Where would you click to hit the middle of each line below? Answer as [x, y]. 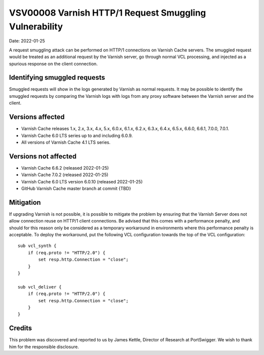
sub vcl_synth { [37, 246]
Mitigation [25, 202]
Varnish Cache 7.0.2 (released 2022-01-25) [65, 175]
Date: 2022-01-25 [27, 41]
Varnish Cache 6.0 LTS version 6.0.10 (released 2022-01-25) [82, 181]
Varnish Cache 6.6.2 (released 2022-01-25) [65, 168]
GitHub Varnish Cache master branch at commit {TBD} [76, 188]
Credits [21, 328]
